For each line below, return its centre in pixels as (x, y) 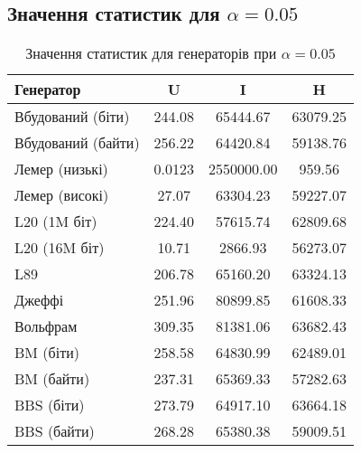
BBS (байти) (55, 431)
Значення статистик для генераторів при (151, 53)
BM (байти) (52, 379)
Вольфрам (46, 326)
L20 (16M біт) (60, 248)
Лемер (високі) (62, 195)
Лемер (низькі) (61, 169)
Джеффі (39, 300)
